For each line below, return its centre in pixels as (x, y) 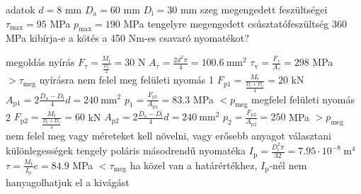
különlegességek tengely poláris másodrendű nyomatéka (126, 150)
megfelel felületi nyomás (303, 99)
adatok (21, 9)
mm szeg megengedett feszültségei (254, 9)
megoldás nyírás (40, 62)
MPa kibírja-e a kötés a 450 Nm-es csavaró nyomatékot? (127, 38)
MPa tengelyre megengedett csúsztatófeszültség (226, 23)
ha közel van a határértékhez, (194, 165)
